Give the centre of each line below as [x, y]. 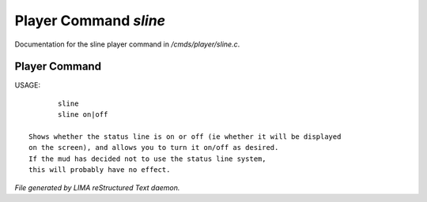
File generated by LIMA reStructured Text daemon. [97, 187]
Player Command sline [90, 21]
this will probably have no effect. [100, 170]
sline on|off [83, 115]
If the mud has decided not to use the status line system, [147, 159]
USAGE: [28, 85]
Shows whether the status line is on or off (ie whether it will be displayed [185, 137]
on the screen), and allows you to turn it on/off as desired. [154, 148]
